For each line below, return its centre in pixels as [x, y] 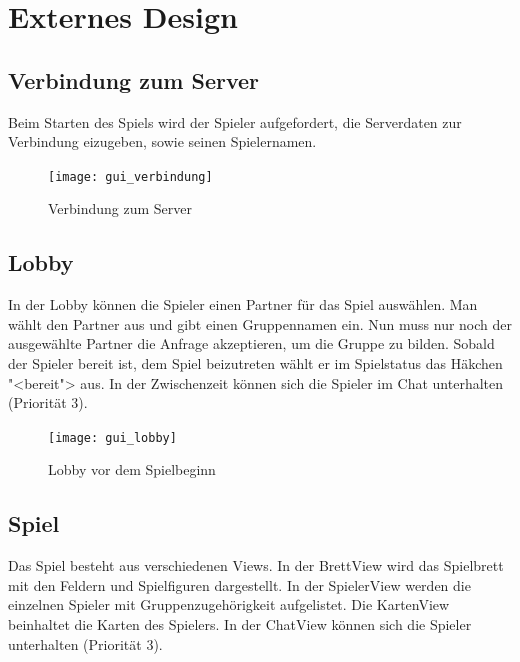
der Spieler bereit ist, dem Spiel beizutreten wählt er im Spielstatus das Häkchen [255, 363]
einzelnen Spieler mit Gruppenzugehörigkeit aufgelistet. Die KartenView [229, 604]
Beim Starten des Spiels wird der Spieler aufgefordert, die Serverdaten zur [235, 121]
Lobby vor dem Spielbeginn [132, 469]
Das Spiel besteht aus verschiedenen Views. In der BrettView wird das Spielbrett [256, 565]
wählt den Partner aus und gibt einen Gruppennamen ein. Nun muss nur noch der [260, 323]
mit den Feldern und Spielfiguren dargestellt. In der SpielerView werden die [239, 584]
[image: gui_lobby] [112, 437]
